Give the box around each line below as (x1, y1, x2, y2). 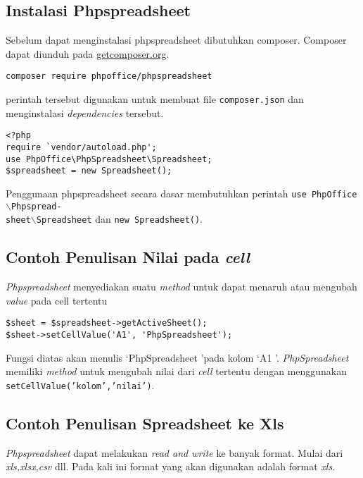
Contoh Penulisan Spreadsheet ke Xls (6, 412, 284, 434)
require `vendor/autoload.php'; (6, 142, 157, 152)
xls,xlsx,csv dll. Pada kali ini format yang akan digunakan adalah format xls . (6, 459, 336, 474)
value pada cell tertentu (6, 293, 108, 307)
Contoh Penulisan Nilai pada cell (6, 246, 250, 268)
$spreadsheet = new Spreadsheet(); (6, 166, 172, 176)
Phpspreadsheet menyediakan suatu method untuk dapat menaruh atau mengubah (6, 279, 357, 294)
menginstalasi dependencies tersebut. (6, 105, 164, 120)
